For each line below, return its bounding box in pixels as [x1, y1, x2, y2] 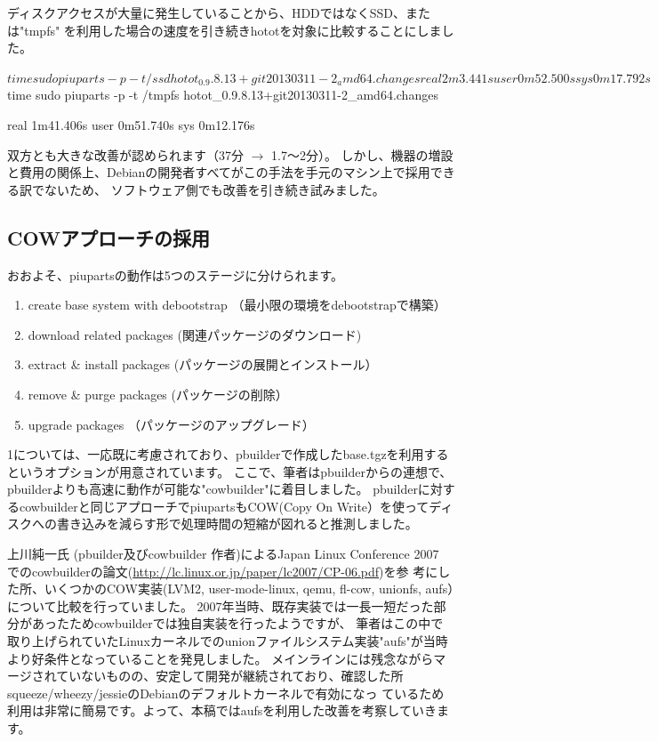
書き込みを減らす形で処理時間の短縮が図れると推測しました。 [56, 514, 418, 533]
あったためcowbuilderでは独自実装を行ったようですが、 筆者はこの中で [31, 614, 444, 633]
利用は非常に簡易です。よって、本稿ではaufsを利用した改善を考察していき [7, 701, 437, 720]
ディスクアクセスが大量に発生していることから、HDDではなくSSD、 [7, 4, 406, 21]
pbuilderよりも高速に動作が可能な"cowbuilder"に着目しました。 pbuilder [7, 480, 418, 498]
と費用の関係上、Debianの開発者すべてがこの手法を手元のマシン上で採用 [7, 163, 430, 181]
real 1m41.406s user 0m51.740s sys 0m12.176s [7, 115, 255, 133]
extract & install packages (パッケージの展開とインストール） [28, 355, 378, 374]
